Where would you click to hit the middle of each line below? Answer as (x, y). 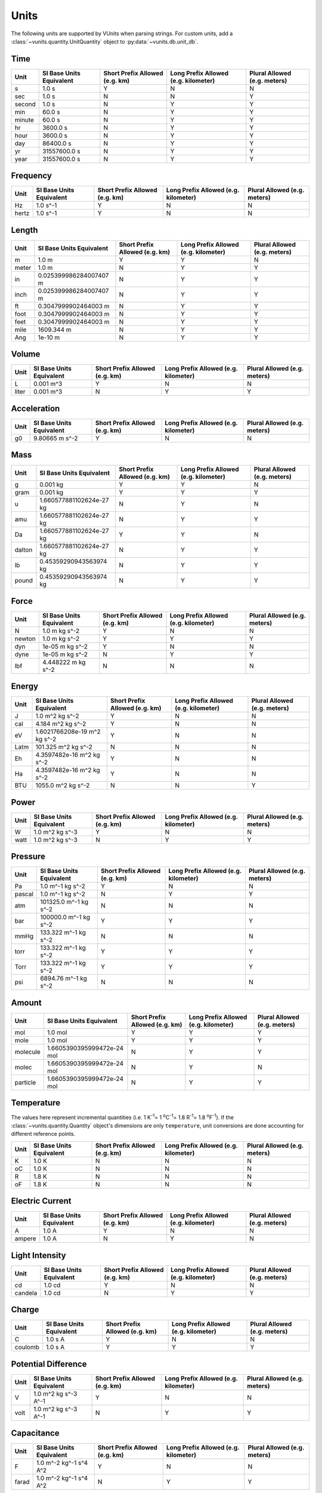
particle (25, 1082)
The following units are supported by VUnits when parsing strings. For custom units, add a (122, 33)
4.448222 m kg (64, 662)
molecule (28, 1052)
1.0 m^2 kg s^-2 (57, 716)
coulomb (27, 1347)
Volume (26, 354)
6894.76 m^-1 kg (64, 978)
